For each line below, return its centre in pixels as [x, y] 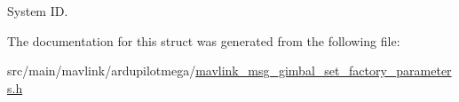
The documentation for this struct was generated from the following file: [204, 40]
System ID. [38, 11]
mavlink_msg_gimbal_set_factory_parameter [324, 71]
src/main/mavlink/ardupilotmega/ [102, 71]
